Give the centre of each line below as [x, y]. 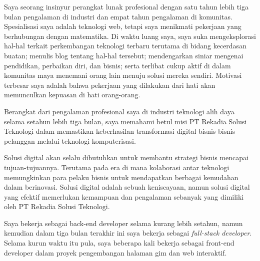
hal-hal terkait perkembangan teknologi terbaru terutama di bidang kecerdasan [125, 46]
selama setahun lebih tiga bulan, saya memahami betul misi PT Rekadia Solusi [125, 121]
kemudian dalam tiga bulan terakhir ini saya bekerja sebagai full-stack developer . [128, 233]
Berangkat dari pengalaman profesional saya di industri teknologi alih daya [119, 111]
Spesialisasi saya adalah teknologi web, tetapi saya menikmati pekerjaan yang [123, 26]
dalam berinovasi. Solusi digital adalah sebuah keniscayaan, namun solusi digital [127, 187]
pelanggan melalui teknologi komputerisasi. [70, 140]
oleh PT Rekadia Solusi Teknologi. [57, 206]
